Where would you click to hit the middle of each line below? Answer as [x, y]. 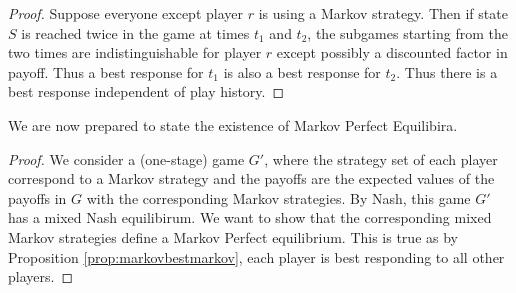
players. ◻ [41, 276]
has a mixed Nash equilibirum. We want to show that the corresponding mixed [250, 217]
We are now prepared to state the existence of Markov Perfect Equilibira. [233, 124]
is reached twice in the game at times [135, 32]
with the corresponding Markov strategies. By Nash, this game [278, 197]
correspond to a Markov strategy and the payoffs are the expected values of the [251, 178]
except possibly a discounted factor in [392, 52]
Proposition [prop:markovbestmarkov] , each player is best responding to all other [256, 256]
